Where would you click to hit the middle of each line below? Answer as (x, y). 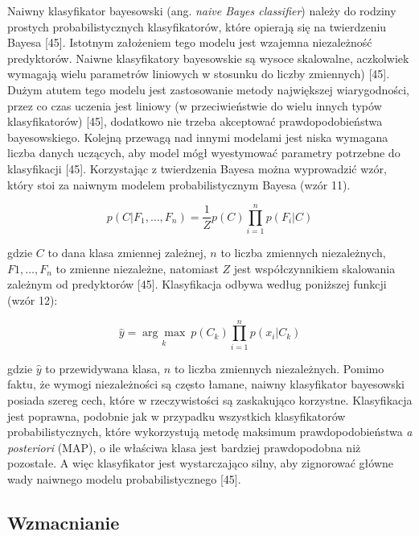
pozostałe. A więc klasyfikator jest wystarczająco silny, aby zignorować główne (201, 463)
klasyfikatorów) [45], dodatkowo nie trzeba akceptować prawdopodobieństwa (195, 121)
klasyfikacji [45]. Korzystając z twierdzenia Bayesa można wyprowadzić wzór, (197, 168)
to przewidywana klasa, (103, 368)
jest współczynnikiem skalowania (314, 268)
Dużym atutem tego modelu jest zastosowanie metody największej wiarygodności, (208, 89)
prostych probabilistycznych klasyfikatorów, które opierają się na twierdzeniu (197, 26)
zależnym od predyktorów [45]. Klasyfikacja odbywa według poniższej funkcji (197, 284)
